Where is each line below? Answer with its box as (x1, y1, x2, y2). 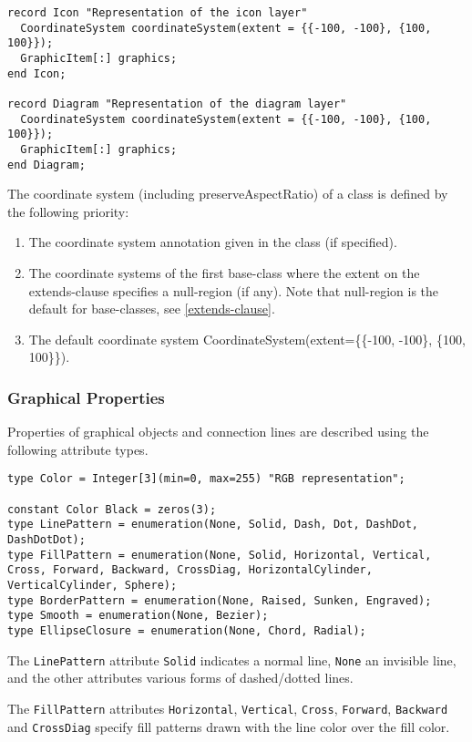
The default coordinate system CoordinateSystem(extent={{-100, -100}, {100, (28, 329, 466, 348)
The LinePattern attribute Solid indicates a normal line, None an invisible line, (7, 650, 457, 669)
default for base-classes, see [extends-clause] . (28, 299, 275, 318)
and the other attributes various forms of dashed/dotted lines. (7, 668, 354, 687)
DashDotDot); (7, 533, 86, 546)
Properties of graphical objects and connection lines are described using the (7, 422, 429, 441)
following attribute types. (7, 439, 149, 459)
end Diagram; (7, 158, 86, 171)
